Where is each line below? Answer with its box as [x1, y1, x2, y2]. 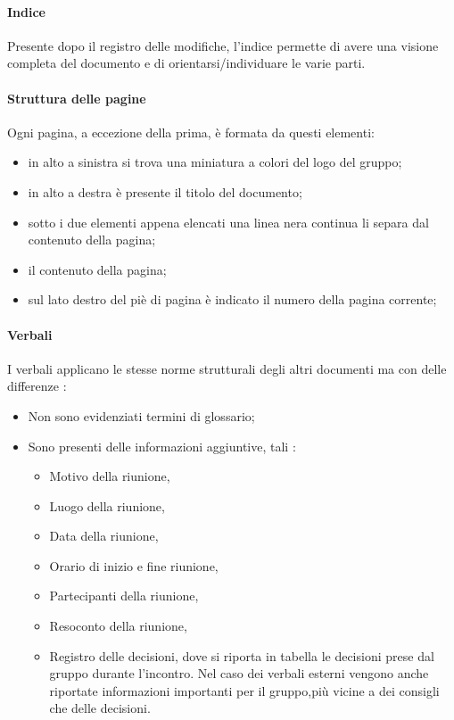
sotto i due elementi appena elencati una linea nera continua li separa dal [28, 212, 429, 231]
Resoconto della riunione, [49, 617, 187, 635]
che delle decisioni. [49, 699, 151, 717]
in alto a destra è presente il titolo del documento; [28, 182, 302, 201]
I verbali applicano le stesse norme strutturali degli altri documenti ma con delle [7, 359, 447, 377]
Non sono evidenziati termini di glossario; [28, 406, 255, 425]
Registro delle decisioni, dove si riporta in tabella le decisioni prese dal [49, 646, 434, 665]
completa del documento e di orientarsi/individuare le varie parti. [7, 54, 366, 72]
